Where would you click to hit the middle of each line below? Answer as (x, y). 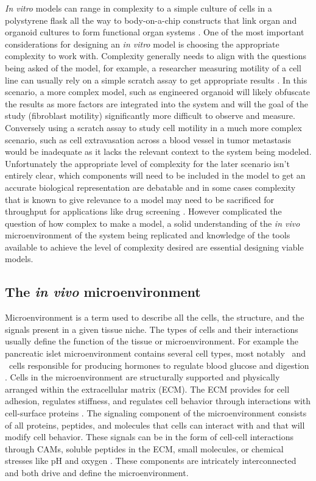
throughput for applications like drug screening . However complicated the (143, 211)
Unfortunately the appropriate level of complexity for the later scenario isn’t (147, 163)
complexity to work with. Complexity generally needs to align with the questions (156, 56)
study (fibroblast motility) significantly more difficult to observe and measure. (150, 116)
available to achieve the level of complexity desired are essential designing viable (154, 247)
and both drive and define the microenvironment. (97, 472)
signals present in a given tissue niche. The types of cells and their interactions (152, 329)
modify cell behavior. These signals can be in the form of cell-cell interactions (149, 437)
